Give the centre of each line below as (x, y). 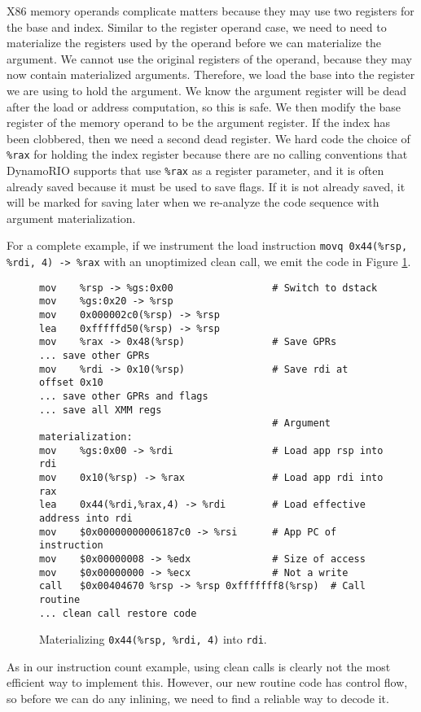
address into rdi (86, 518)
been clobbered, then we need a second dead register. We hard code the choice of (208, 138)
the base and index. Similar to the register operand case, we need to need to (197, 26)
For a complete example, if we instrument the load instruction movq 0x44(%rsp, (207, 245)
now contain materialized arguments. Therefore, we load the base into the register (211, 74)
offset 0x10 (71, 383)
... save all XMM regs (101, 410)
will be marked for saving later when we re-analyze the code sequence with (193, 202)
